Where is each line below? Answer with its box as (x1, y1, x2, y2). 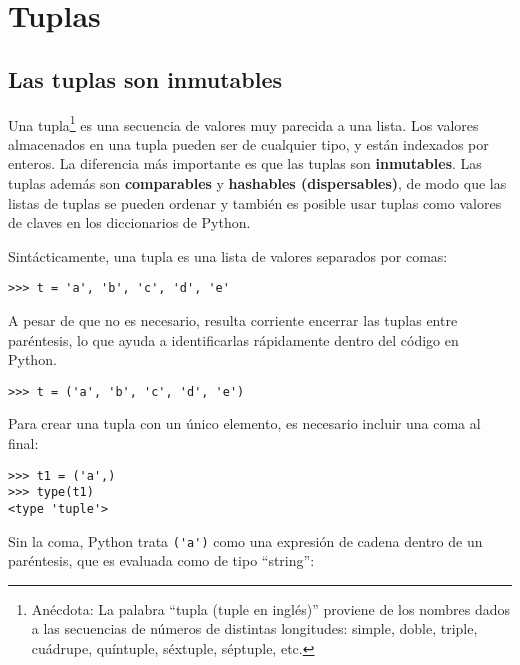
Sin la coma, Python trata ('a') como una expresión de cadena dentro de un (8, 530, 483, 551)
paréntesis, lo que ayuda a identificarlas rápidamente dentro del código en (8, 329, 459, 350)
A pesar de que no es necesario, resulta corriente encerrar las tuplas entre (8, 310, 458, 331)
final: (8, 433, 39, 454)
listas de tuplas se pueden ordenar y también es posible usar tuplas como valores (8, 192, 502, 213)
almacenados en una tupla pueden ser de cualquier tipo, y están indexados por (8, 133, 489, 154)
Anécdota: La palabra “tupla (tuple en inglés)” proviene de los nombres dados (31, 598, 510, 619)
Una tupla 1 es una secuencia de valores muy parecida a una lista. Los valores (8, 111, 479, 135)
